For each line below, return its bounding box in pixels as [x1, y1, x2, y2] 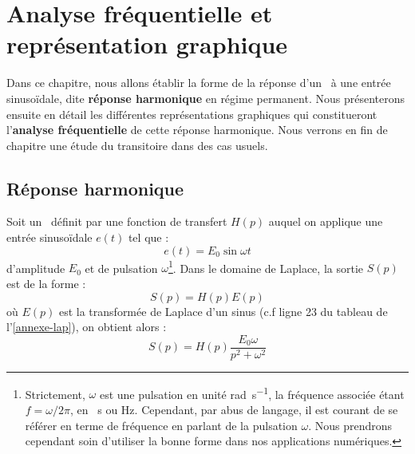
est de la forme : [6, 274, 86, 291]
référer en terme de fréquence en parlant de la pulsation [25, 416, 298, 433]
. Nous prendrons [308, 416, 393, 433]
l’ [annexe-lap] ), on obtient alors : [6, 318, 167, 335]
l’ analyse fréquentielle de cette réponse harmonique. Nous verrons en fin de [6, 121, 388, 138]
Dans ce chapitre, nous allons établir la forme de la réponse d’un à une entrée [6, 74, 391, 91]
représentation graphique [6, 28, 288, 61]
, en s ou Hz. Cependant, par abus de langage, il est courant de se [70, 401, 398, 418]
